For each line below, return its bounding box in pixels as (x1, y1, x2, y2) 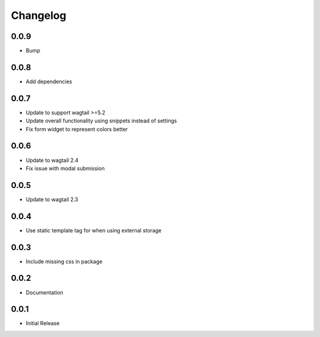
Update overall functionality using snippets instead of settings (25, 117, 177, 124)
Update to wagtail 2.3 (25, 196, 78, 203)
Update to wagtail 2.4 (25, 157, 79, 164)
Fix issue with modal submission (25, 164, 105, 171)
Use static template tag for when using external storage (25, 226, 162, 234)
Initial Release (25, 320, 60, 327)
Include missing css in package (25, 258, 103, 265)
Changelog (11, 9, 66, 22)
